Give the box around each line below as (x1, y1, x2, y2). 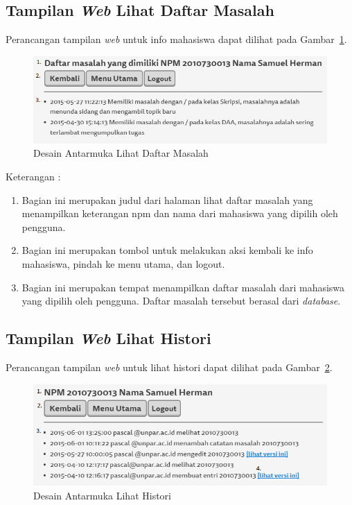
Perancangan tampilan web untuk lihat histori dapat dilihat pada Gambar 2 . (6, 360, 333, 375)
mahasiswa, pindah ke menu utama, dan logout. (21, 257, 225, 271)
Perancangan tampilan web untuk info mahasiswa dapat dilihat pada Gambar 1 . (6, 32, 347, 46)
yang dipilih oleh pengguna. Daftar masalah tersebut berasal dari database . (21, 293, 341, 308)
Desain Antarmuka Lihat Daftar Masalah (33, 146, 209, 160)
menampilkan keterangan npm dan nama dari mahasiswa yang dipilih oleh (21, 206, 338, 221)
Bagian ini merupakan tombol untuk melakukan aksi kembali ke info (21, 243, 313, 257)
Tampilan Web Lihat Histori (6, 327, 211, 349)
